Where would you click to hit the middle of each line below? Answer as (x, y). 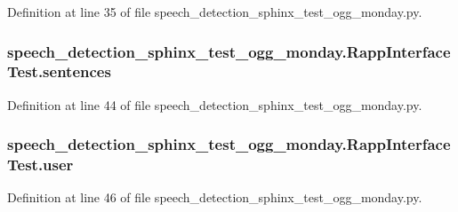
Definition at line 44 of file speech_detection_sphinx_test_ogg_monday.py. (215, 104)
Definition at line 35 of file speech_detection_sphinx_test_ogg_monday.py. (215, 12)
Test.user (40, 165)
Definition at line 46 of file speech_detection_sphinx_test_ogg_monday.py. (215, 197)
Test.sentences (59, 71)
